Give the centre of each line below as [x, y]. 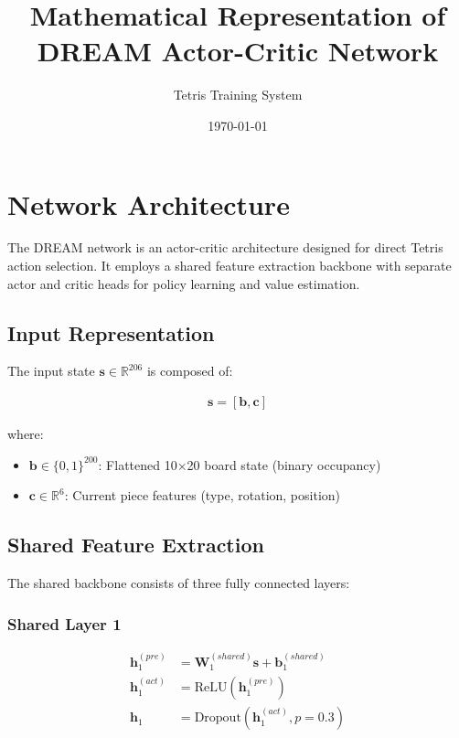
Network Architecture [149, 203]
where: [26, 434]
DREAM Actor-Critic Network [238, 51]
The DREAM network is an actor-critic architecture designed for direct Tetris [225, 247]
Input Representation [111, 332]
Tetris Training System [238, 95]
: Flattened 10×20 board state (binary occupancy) [240, 464]
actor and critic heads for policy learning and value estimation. [184, 283]
